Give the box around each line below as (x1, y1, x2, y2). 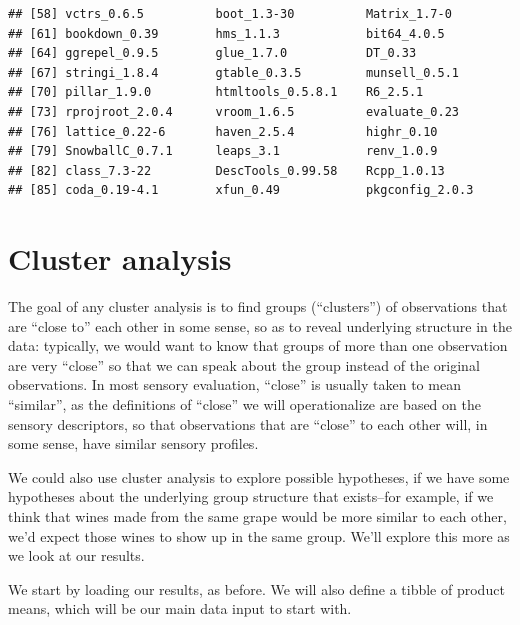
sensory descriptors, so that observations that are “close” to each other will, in (8, 413, 488, 434)
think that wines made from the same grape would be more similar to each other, (8, 506, 507, 526)
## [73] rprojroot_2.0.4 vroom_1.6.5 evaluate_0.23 (8, 104, 460, 119)
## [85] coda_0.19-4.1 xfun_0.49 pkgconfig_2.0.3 (8, 183, 474, 198)
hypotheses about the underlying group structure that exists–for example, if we (8, 486, 494, 507)
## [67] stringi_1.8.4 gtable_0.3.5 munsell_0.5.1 (8, 65, 460, 80)
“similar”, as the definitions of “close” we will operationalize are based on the (8, 394, 481, 415)
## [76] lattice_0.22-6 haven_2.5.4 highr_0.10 (8, 124, 438, 139)
